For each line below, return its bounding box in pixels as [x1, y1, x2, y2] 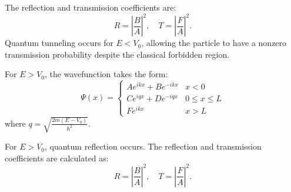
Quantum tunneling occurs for [5, 37, 113, 49]
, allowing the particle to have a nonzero [141, 37, 287, 49]
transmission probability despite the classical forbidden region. [5, 48, 230, 60]
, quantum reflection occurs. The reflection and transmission [45, 140, 262, 153]
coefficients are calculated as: [5, 151, 109, 164]
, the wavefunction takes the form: [45, 68, 168, 80]
